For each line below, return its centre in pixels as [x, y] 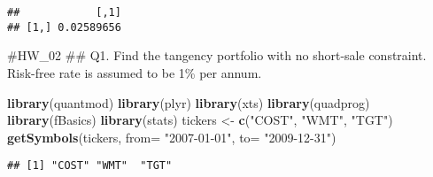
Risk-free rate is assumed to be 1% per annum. [135, 72]
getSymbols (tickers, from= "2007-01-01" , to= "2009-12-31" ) [172, 137]
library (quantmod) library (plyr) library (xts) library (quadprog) [189, 102]
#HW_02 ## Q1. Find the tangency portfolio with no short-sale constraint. [217, 55]
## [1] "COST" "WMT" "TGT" [90, 166]
